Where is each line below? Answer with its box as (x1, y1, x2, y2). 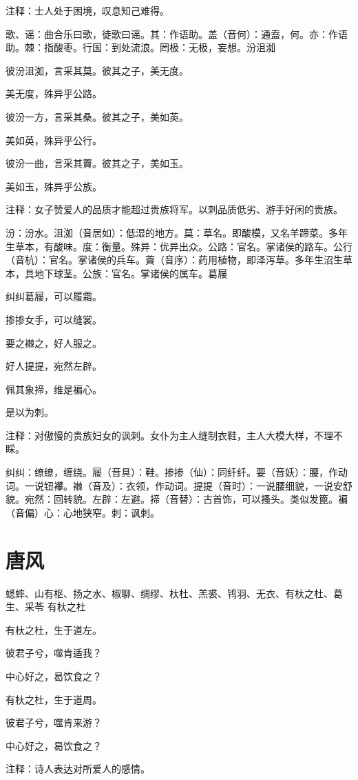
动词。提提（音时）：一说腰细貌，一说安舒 (164, 478, 352, 492)
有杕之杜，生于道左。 (6, 622, 102, 637)
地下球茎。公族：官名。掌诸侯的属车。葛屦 (34, 266, 227, 280)
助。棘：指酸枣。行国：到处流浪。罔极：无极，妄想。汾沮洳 (6, 40, 275, 54)
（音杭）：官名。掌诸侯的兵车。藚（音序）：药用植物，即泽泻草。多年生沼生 (6, 252, 343, 267)
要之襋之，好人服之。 (6, 335, 102, 350)
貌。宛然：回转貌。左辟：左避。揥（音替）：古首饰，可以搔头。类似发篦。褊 (6, 492, 348, 506)
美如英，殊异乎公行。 (6, 132, 102, 147)
